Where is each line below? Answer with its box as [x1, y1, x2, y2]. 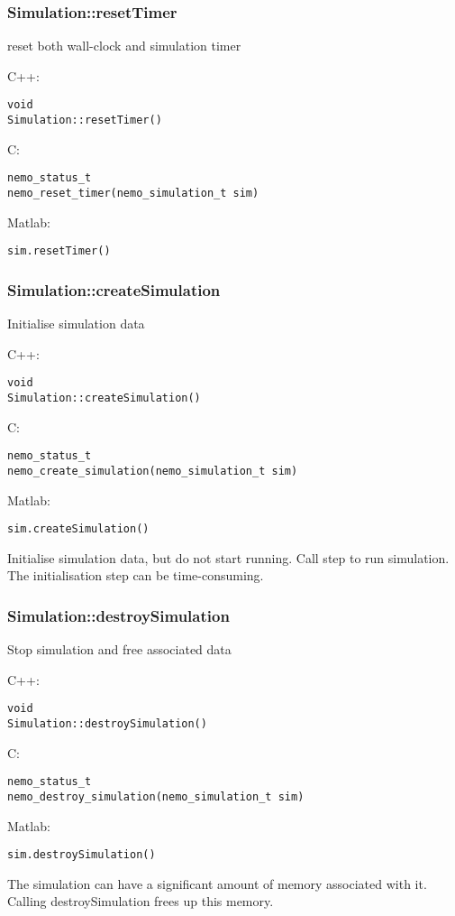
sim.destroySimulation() [7, 848, 156, 862]
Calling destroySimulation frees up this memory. [7, 892, 274, 911]
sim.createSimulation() [7, 523, 150, 536]
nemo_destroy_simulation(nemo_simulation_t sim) [7, 790, 305, 803]
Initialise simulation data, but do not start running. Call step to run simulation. [7, 548, 450, 567]
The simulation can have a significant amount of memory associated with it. [7, 874, 427, 893]
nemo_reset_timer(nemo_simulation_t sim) [7, 186, 259, 199]
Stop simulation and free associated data [7, 640, 232, 659]
